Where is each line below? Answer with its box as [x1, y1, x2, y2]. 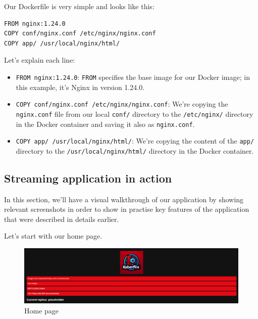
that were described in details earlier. [4, 213, 119, 224]
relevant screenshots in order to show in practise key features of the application [4, 204, 249, 214]
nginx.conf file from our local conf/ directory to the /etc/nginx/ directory [16, 108, 253, 119]
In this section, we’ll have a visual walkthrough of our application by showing [4, 194, 244, 204]
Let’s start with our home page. [4, 231, 102, 241]
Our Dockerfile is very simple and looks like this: [4, 1, 154, 11]
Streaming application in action [4, 170, 172, 186]
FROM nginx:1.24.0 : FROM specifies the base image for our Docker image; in [16, 71, 250, 82]
